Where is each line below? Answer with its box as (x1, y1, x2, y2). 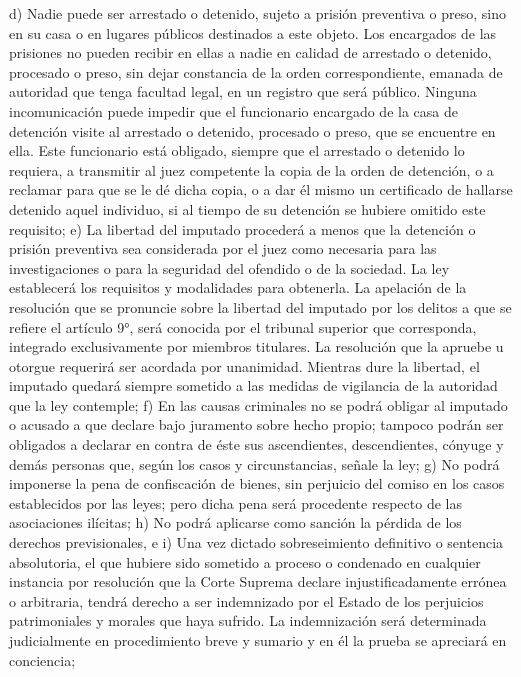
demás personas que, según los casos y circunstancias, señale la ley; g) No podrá (9, 453, 500, 474)
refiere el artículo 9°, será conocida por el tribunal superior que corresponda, (9, 316, 477, 337)
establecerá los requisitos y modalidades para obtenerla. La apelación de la (9, 277, 467, 298)
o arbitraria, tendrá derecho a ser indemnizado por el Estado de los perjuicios (9, 590, 484, 611)
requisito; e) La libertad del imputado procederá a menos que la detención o (9, 218, 476, 239)
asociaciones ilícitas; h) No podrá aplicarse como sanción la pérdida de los (9, 512, 462, 533)
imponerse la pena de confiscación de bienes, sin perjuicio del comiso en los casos (9, 473, 505, 494)
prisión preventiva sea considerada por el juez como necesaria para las (9, 238, 437, 259)
